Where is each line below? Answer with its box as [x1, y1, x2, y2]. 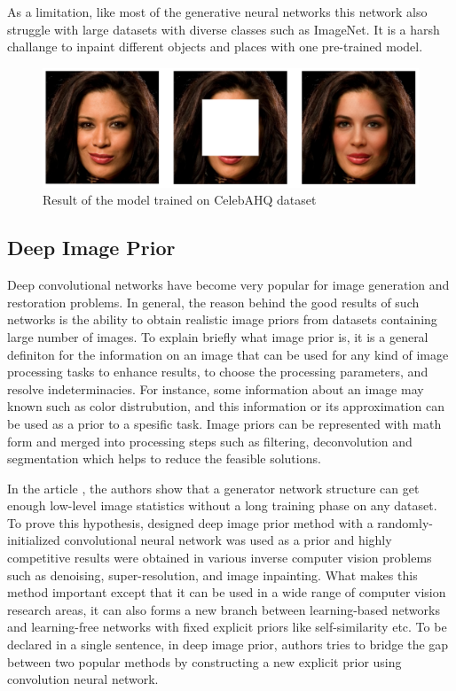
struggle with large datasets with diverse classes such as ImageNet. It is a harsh [7, 19, 440, 38]
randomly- [377, 513, 433, 532]
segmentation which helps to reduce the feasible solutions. [7, 449, 321, 468]
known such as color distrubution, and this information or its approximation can [7, 397, 444, 415]
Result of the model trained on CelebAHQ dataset [43, 190, 317, 209]
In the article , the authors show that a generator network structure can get [7, 478, 420, 497]
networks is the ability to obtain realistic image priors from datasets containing [7, 310, 437, 329]
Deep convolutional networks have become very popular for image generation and [7, 276, 450, 294]
